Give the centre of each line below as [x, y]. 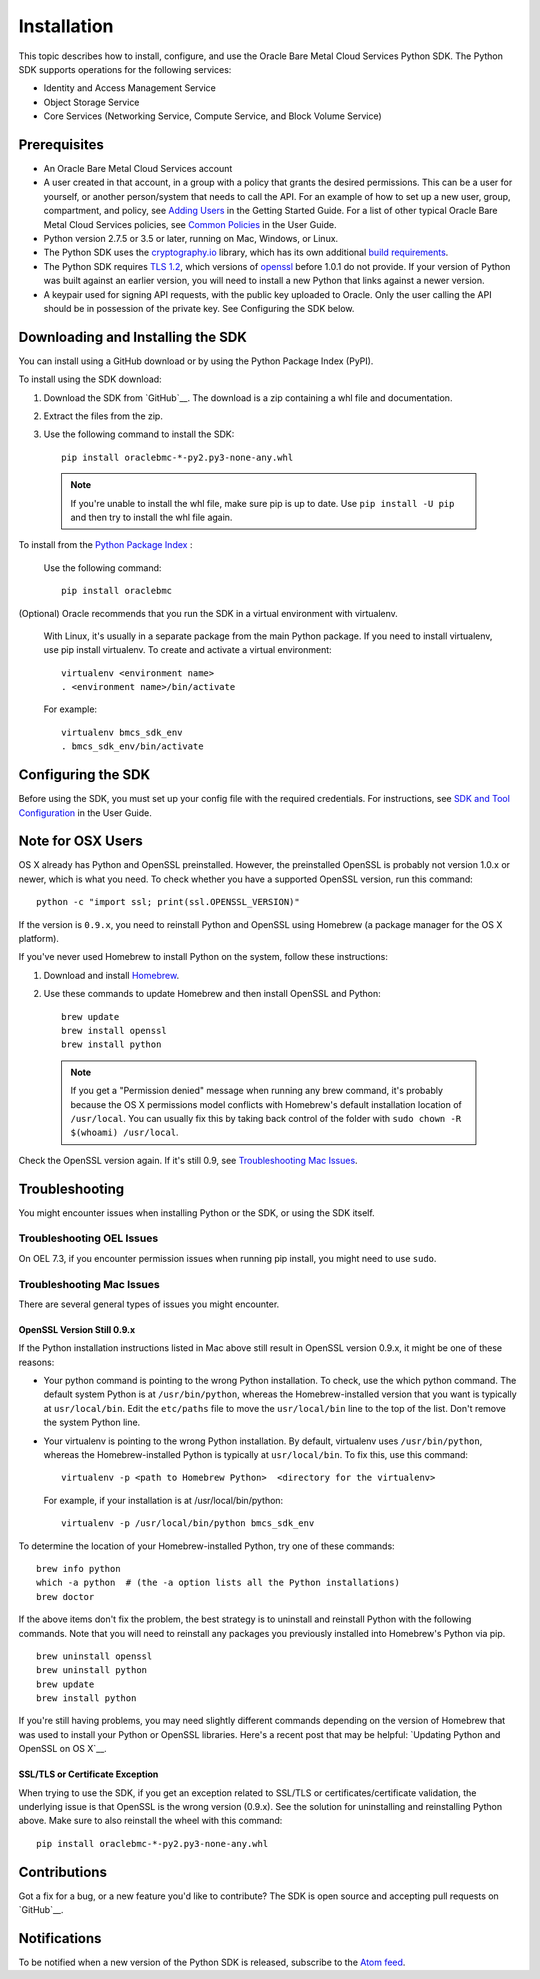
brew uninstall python [92, 1670]
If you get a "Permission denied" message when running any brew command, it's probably [257, 1091]
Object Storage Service [91, 102]
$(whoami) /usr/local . [124, 1132]
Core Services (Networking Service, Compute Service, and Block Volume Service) [212, 116]
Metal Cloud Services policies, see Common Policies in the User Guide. [190, 224]
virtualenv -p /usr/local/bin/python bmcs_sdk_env [188, 1523]
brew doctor [65, 1596]
